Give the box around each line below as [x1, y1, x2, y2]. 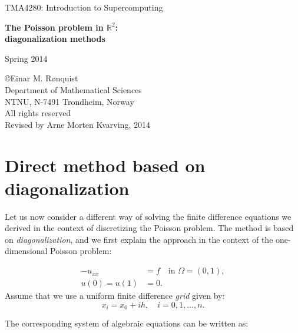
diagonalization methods [5, 32, 105, 45]
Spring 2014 [5, 52, 48, 64]
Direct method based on [5, 153, 206, 177]
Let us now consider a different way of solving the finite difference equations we [5, 210, 292, 222]
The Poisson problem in [5, 21, 104, 33]
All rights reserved [5, 107, 71, 119]
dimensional [5, 245, 48, 257]
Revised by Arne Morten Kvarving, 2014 [5, 118, 150, 130]
